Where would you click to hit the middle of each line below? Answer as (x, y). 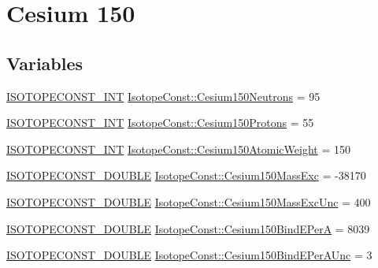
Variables (45, 63)
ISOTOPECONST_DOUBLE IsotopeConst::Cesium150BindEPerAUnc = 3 (189, 255)
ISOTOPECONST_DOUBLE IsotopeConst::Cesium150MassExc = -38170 (186, 175)
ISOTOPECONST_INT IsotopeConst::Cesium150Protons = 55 (160, 123)
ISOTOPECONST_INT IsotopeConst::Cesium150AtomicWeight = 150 (178, 149)
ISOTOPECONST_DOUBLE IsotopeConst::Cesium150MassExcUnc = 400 (189, 201)
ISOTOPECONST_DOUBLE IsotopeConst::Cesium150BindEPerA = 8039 (188, 228)
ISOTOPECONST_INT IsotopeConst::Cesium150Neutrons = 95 (163, 96)
